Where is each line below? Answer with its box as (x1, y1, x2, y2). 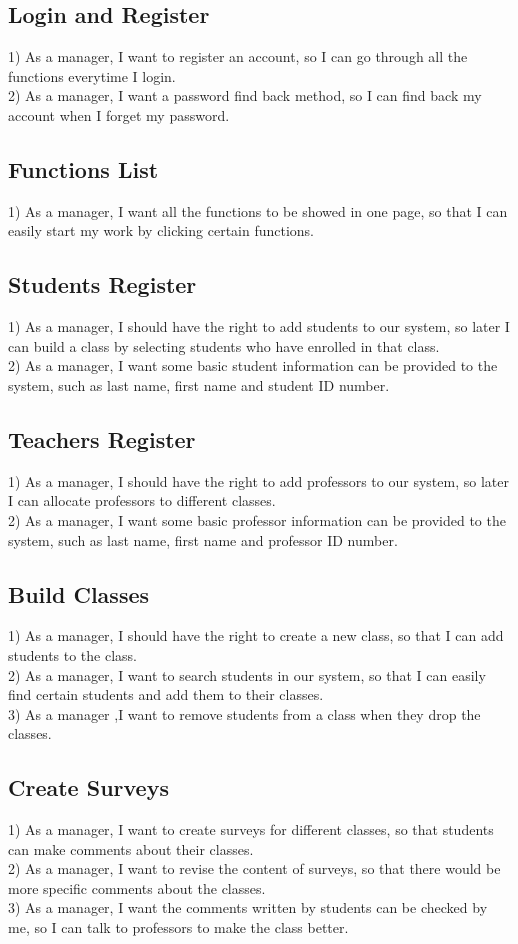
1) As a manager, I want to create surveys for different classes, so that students (8, 819, 494, 840)
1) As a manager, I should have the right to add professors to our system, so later (8, 470, 509, 491)
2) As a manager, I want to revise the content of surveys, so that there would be (8, 858, 501, 879)
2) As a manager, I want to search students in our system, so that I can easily (8, 664, 486, 685)
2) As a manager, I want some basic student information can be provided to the (8, 355, 498, 376)
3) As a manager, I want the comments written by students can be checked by (8, 897, 488, 918)
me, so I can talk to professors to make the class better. (8, 917, 349, 938)
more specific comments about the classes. (8, 877, 266, 898)
